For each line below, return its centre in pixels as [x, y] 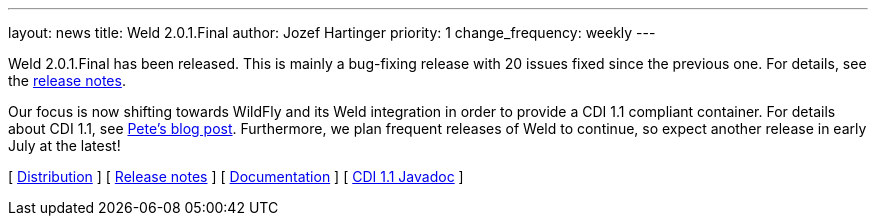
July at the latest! [64, 145]
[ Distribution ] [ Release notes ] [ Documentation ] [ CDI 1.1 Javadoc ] [236, 176]
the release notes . [67, 80]
